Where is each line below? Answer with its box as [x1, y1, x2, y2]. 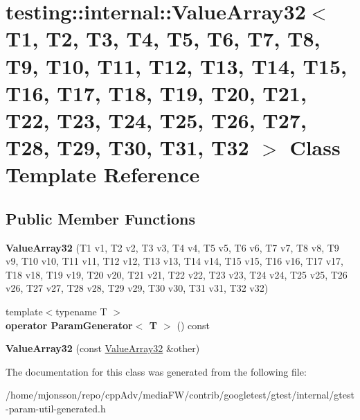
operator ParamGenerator [6, 317, 133, 332]
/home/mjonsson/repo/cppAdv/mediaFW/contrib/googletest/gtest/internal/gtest [6, 387, 354, 402]
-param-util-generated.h [6, 401, 106, 416]
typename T [55, 304, 107, 319]
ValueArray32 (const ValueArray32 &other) [6, 341, 200, 356]
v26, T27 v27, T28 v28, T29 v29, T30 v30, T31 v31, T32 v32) [6, 281, 269, 295]
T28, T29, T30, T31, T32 [6, 133, 249, 161]
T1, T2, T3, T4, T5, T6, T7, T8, [6, 24, 321, 53]
